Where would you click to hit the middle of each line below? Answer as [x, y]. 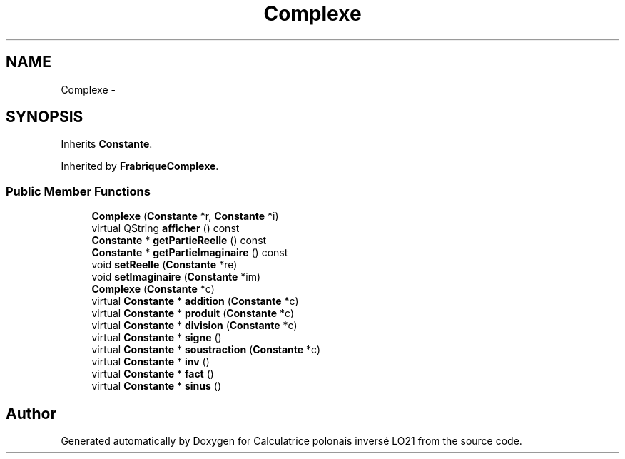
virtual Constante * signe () [157, 338]
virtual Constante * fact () [153, 374]
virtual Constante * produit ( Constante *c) [193, 313]
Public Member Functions [78, 191]
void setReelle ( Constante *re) [164, 265]
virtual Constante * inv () [151, 362]
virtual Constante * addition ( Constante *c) [195, 301]
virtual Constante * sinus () [157, 386]
